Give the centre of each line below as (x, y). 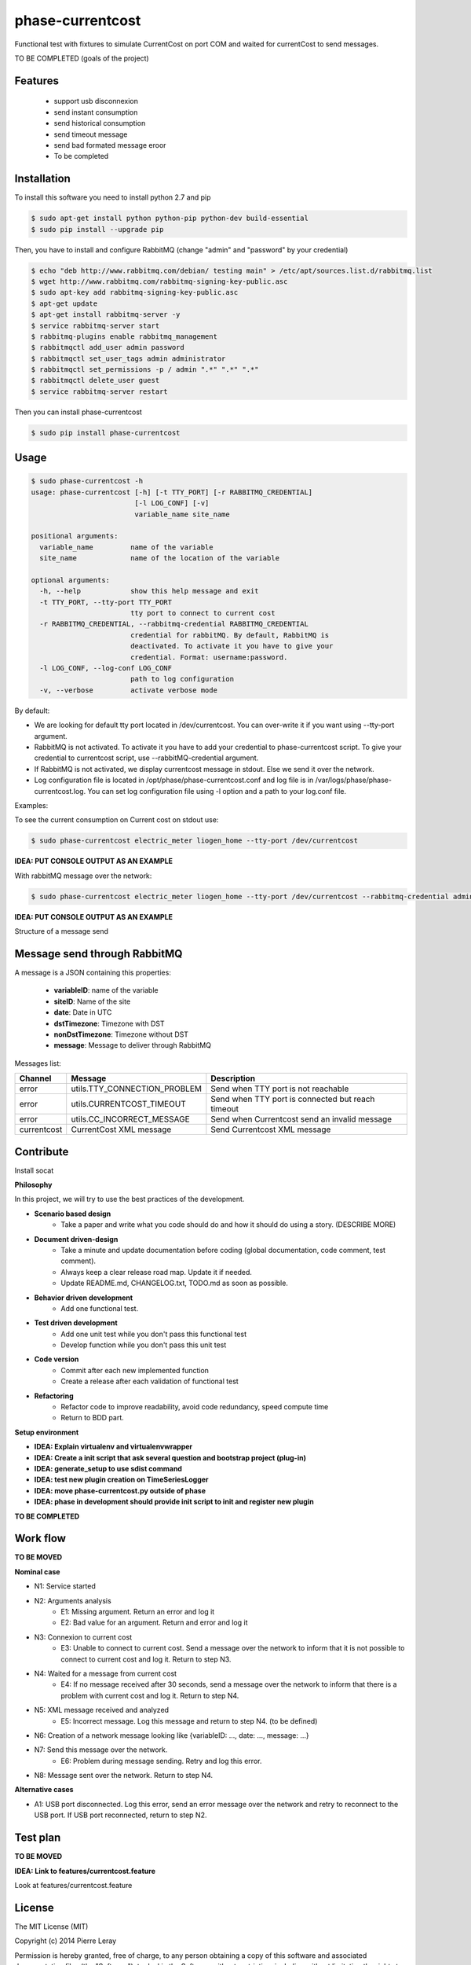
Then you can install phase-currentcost (78, 412)
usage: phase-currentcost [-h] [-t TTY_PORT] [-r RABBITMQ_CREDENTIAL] (172, 492)
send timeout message (91, 134)
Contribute (42, 1151)
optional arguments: (70, 580)
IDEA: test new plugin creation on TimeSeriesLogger (121, 1480)
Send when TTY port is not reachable (280, 1089)
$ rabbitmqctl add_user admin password (108, 347)
